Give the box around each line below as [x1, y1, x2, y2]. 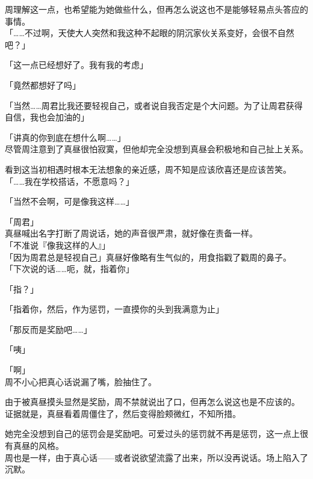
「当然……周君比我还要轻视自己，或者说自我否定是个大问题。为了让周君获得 [5, 99, 303, 111]
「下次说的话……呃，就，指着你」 [5, 262, 134, 275]
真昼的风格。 [13, 439, 64, 452]
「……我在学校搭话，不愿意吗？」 [5, 175, 134, 187]
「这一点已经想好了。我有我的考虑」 [5, 58, 148, 71]
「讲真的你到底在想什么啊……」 [5, 131, 126, 143]
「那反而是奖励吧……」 [5, 323, 92, 335]
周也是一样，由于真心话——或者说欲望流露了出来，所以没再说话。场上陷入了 [5, 451, 308, 463]
